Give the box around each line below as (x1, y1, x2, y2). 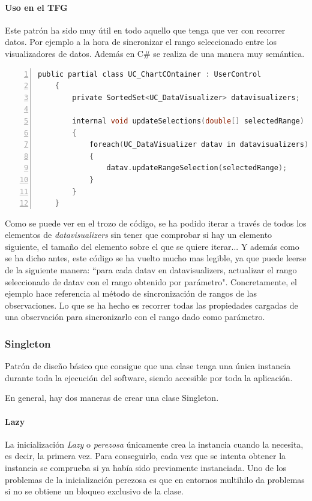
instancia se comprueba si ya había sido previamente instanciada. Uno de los (5, 461, 287, 474)
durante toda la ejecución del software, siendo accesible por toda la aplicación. (5, 371, 293, 384)
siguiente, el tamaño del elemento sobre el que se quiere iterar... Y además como (5, 240, 299, 252)
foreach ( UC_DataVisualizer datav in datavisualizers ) (89, 140, 309, 149)
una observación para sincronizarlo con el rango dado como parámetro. (5, 310, 265, 323)
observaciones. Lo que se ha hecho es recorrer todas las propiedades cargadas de (5, 298, 298, 311)
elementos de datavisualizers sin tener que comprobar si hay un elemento (5, 228, 272, 241)
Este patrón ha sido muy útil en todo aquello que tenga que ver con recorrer (5, 23, 286, 36)
